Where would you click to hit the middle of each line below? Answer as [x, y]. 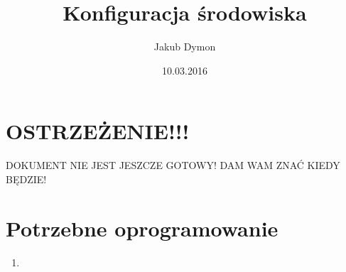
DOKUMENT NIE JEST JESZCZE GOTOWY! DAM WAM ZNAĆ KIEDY [173, 165]
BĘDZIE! [26, 179]
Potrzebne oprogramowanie [142, 228]
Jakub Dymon [185, 47]
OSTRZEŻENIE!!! [98, 131]
